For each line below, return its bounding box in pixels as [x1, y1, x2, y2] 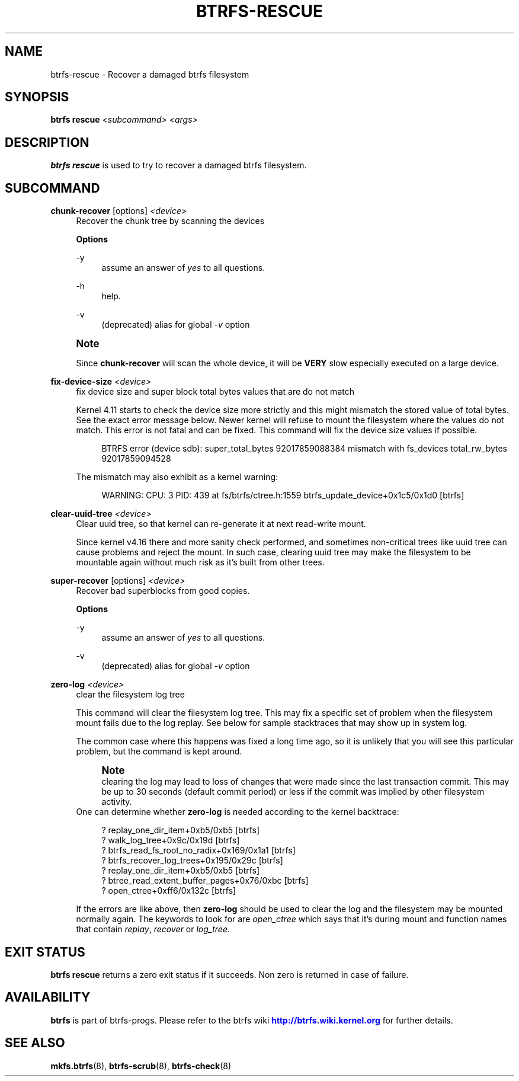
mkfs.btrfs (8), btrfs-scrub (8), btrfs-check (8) [50, 1060, 232, 1071]
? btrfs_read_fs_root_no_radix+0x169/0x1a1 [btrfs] [101, 845, 296, 856]
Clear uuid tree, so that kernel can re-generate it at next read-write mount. [76, 519, 366, 529]
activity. [101, 797, 132, 807]
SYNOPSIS [5, 89, 69, 105]
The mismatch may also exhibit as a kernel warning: [76, 472, 278, 482]
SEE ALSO [5, 1035, 65, 1051]
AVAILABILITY [5, 990, 91, 1005]
